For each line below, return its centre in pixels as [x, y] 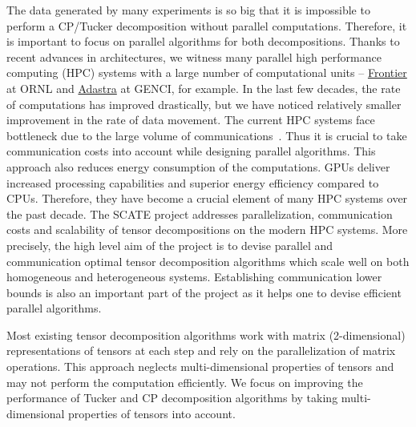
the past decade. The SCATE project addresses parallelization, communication [200, 214]
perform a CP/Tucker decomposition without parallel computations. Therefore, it [207, 25]
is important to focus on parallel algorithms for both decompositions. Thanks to [203, 41]
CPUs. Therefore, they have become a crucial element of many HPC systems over [207, 198]
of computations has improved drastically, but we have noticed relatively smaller [204, 104]
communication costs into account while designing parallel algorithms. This [191, 151]
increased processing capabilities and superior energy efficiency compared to [193, 182]
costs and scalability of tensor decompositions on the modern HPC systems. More [207, 230]
